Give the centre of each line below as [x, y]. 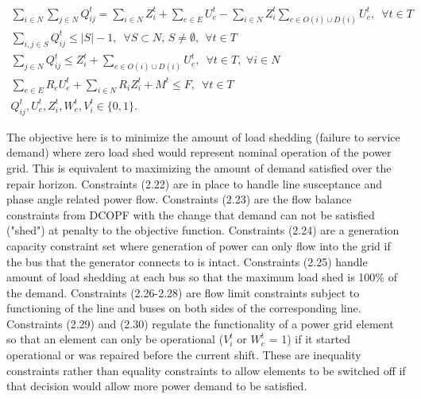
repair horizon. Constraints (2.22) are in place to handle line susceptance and [195, 183]
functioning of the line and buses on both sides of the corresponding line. [184, 308]
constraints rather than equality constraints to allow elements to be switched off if [206, 370]
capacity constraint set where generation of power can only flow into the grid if [199, 245]
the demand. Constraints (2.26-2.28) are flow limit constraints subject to [183, 292]
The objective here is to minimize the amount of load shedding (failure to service [203, 136]
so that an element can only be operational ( [115, 339]
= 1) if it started [310, 339]
